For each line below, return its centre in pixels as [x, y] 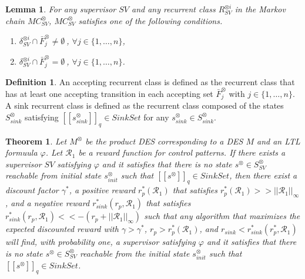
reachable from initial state [53, 175]
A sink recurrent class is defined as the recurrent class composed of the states [145, 105]
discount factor [32, 190]
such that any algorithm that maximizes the [222, 216]
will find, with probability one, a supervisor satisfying [100, 242]
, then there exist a [263, 175]
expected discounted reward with [62, 229]
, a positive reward [102, 190]
